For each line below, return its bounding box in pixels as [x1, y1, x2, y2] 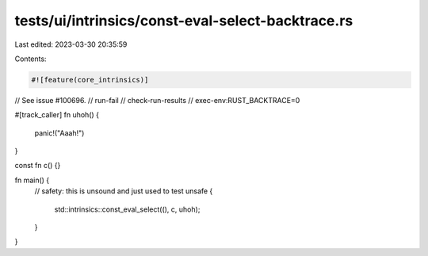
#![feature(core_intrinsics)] [31, 75, 149, 84]
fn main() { [14, 175, 50, 185]
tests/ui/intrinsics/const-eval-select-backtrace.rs [14, 12, 353, 29]
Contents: [14, 54, 47, 63]
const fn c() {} [14, 161, 61, 170]
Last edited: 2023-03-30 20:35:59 [14, 40, 128, 49]
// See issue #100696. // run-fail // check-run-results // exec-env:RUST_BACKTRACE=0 [14, 95, 300, 105]
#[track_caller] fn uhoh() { [14, 110, 99, 120]
